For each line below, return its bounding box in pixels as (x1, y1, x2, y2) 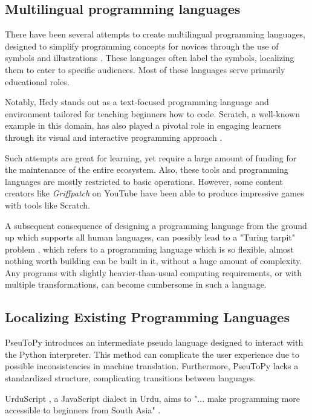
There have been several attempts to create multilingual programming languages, (5, 28, 306, 40)
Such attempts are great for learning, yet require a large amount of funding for (5, 151, 297, 164)
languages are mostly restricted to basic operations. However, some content (5, 175, 283, 187)
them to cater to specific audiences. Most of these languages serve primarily (5, 63, 285, 76)
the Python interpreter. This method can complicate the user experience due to (5, 347, 300, 360)
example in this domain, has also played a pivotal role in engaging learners (5, 119, 281, 132)
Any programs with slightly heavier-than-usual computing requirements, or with (5, 266, 302, 279)
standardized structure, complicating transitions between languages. (5, 372, 256, 384)
